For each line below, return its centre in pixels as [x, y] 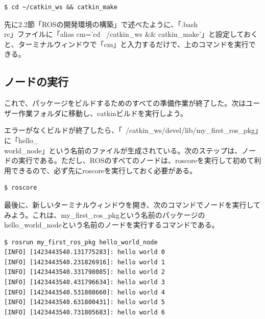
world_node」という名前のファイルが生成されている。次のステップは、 [123, 150]
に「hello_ [21, 140]
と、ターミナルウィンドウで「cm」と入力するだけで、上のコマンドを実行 [126, 44]
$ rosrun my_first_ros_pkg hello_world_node [81, 242]
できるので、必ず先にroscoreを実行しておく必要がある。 [104, 170]
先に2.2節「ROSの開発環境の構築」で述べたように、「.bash [101, 24]
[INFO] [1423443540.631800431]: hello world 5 [85, 302]
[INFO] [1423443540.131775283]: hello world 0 [85, 252]
